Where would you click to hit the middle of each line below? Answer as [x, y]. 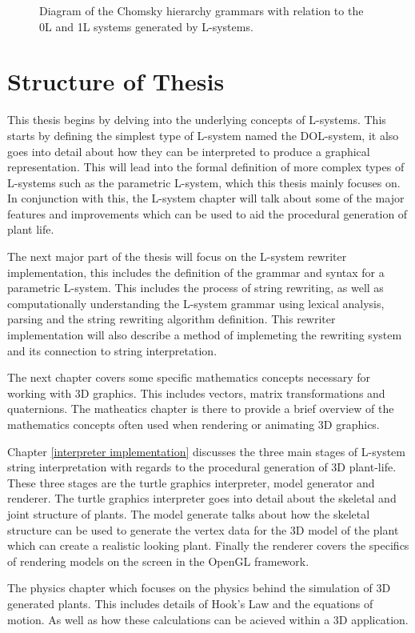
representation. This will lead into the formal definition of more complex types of [206, 167]
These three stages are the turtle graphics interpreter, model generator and [191, 482]
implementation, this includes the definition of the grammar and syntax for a [196, 272]
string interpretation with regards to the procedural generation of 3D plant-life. [202, 467]
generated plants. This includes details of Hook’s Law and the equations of [190, 603]
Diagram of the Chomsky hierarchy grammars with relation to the [202, 10]
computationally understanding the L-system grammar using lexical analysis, [196, 303]
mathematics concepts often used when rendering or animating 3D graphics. [194, 424]
